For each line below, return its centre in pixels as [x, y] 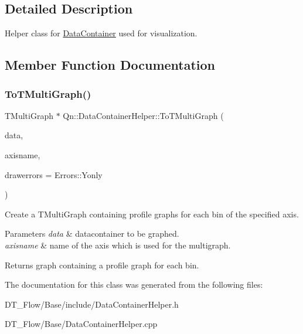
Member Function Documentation [110, 65]
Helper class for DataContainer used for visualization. [101, 33]
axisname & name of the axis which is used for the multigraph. [118, 245]
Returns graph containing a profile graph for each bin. [102, 265]
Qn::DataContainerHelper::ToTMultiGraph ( [143, 115]
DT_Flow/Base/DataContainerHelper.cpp [81, 324]
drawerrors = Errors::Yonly [54, 174]
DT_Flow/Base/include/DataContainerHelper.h [92, 304]
